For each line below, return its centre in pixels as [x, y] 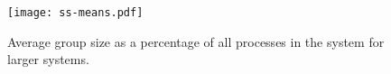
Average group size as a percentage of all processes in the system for [196, 41]
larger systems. [48, 59]
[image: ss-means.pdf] [75, 13]
